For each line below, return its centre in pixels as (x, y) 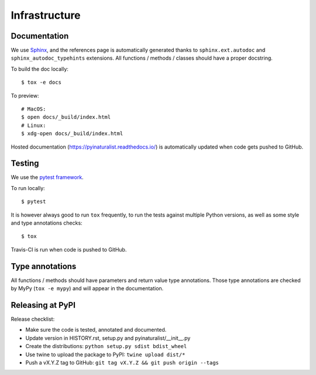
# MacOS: (34, 109)
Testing (25, 164)
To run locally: (28, 188)
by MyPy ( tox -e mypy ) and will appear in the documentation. (87, 288)
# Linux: (34, 125)
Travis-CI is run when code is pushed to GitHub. (69, 249)
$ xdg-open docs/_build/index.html (72, 134)
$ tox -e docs (41, 82)
